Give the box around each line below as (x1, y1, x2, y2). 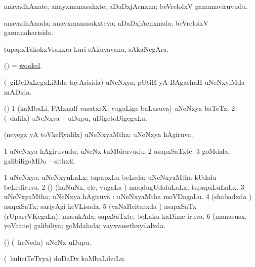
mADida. (4, 86, 32, 97)
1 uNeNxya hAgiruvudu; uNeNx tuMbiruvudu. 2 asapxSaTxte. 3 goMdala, (4, 145, 230, 156)
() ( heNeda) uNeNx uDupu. (4, 236, 91, 247)
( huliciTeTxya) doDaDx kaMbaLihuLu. (4, 253, 126, 264)
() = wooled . (4, 60, 42, 70)
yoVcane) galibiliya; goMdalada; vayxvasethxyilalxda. (4, 220, 166, 231)
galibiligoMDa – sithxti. (4, 155, 76, 166)
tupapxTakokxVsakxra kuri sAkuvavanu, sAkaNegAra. (4, 43, 169, 54)
